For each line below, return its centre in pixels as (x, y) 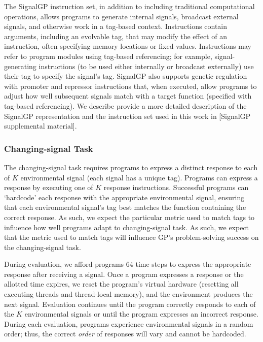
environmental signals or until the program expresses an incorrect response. (141, 314)
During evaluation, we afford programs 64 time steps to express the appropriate (128, 264)
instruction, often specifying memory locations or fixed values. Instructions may (128, 46)
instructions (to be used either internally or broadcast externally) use (146, 66)
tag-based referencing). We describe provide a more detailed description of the (125, 105)
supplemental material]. (41, 126)
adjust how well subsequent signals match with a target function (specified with (128, 96)
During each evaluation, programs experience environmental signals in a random (129, 323)
